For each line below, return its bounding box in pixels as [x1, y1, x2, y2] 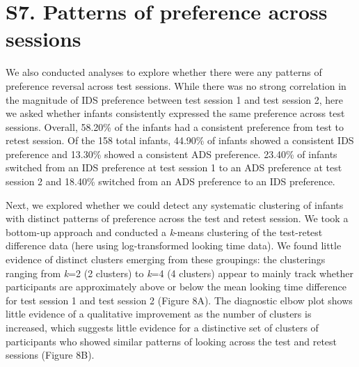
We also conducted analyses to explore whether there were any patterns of [6, 65, 322, 79]
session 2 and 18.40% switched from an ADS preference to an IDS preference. [6, 174, 335, 189]
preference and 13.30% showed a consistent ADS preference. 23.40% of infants [6, 146, 337, 161]
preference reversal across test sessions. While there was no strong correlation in [6, 78, 346, 93]
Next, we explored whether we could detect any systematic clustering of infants [6, 197, 344, 212]
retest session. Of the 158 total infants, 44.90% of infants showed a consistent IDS [6, 133, 354, 148]
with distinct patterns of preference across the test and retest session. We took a [6, 211, 349, 226]
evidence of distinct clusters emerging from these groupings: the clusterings [6, 252, 326, 267]
